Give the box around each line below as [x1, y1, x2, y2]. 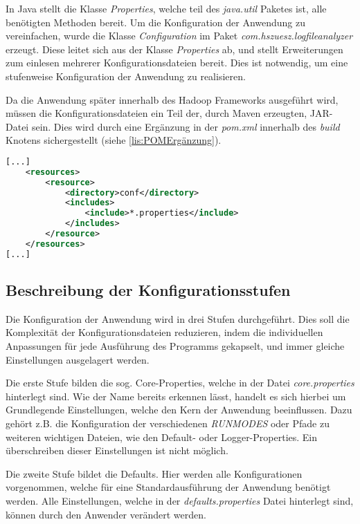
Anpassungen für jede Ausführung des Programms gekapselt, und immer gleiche [6, 339, 345, 353]
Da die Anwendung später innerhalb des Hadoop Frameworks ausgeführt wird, [6, 92, 339, 106]
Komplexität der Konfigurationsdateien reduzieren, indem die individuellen [6, 325, 323, 339]
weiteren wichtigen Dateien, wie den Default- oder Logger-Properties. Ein [6, 429, 318, 444]
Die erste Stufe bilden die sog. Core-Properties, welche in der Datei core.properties [6, 375, 354, 390]
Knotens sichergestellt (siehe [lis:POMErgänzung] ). [6, 133, 222, 147]
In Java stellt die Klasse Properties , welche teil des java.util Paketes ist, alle [6, 1, 327, 15]
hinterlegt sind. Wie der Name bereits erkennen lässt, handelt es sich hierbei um [6, 389, 346, 403]
